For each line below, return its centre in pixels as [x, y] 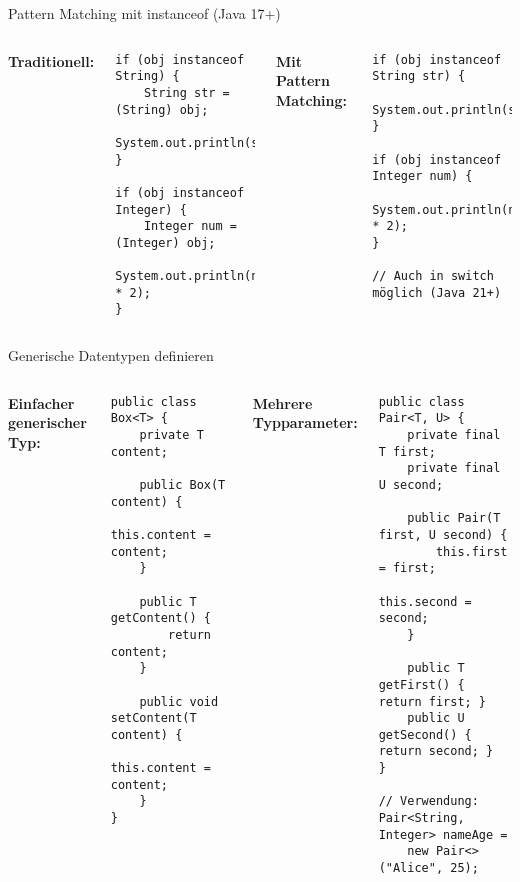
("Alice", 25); [428, 868]
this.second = [425, 601]
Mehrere [282, 402]
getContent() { [160, 618]
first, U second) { [443, 534]
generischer [47, 422]
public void [179, 701]
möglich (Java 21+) [437, 292]
